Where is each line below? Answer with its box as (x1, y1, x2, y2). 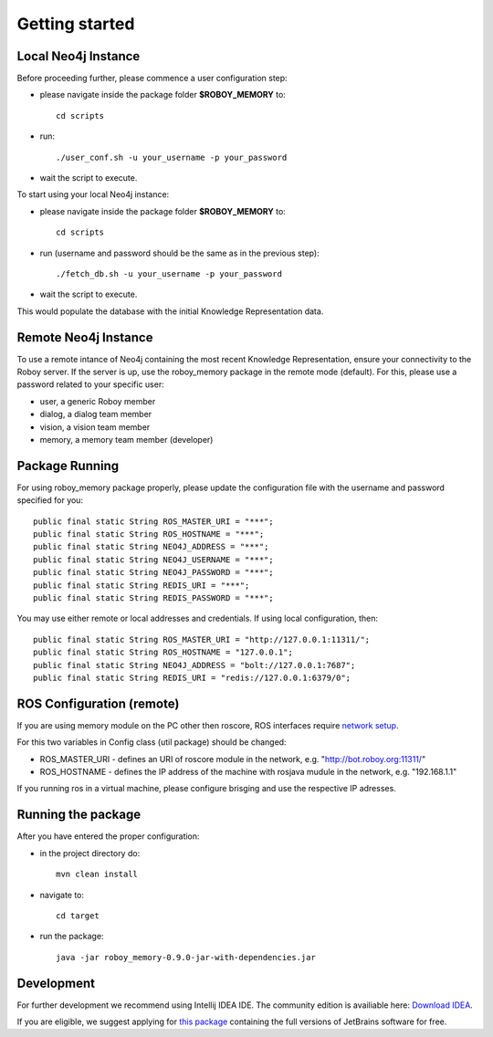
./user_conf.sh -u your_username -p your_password (56, 152, 288, 162)
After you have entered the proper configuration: (16, 831, 200, 842)
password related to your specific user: (16, 379, 164, 390)
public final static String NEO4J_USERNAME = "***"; (33, 554, 274, 565)
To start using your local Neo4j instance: (16, 189, 170, 200)
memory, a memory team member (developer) (39, 435, 214, 445)
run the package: (39, 931, 104, 942)
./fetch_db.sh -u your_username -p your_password (56, 268, 283, 278)
